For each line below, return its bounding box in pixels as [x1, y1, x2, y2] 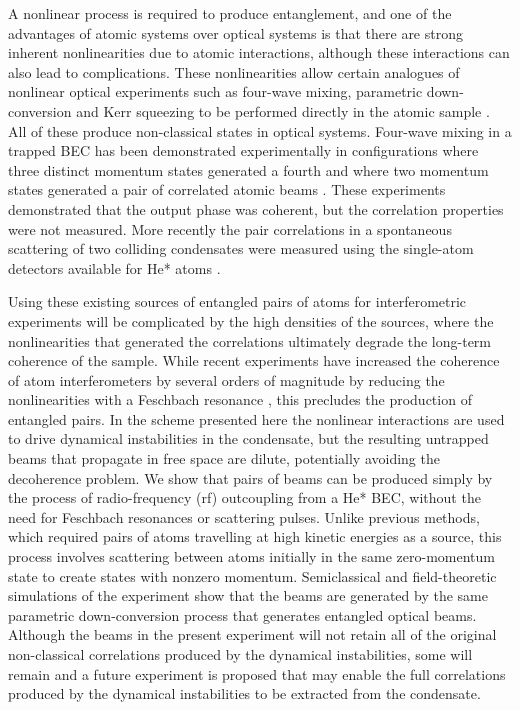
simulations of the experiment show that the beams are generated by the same [8, 585, 488, 606]
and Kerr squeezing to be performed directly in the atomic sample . [76, 100, 490, 121]
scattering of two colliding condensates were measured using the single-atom [8, 238, 474, 259]
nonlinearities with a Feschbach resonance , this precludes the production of [8, 389, 472, 410]
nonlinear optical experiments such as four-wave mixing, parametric [8, 81, 423, 102]
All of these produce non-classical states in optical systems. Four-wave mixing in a [8, 120, 512, 141]
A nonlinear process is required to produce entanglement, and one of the [8, 3, 452, 23]
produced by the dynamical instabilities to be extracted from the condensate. [8, 683, 481, 704]
